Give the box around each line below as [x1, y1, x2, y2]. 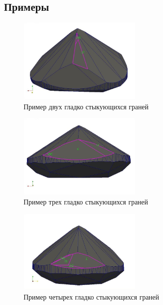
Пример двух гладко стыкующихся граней [24, 101, 149, 111]
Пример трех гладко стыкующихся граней [24, 197, 148, 207]
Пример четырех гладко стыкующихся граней [24, 291, 160, 302]
